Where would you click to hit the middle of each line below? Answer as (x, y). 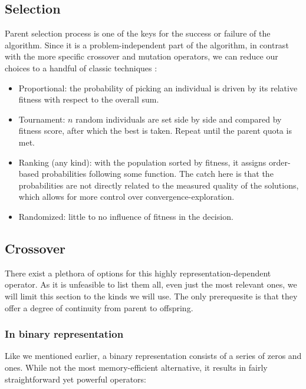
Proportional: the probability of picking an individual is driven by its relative (158, 88)
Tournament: (42, 119)
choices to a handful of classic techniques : (81, 67)
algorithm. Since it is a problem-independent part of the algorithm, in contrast (147, 44)
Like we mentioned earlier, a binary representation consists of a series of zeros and (153, 356)
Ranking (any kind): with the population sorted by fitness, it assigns (142, 162)
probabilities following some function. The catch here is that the (157, 174)
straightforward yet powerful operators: (75, 379)
